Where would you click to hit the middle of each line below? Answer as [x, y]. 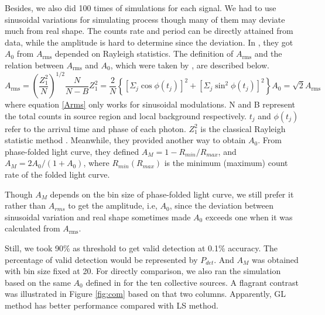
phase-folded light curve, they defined [72, 151]
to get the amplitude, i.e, [113, 205]
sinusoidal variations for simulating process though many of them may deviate [145, 19]
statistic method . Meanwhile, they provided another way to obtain [125, 140]
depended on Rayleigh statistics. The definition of [144, 53]
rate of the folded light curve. [57, 174]
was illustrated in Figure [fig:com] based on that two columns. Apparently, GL [146, 294]
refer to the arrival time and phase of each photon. [95, 128]
